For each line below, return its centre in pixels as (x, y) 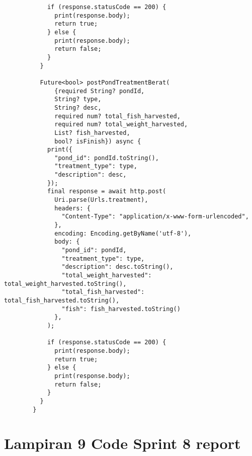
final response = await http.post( (107, 192)
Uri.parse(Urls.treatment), (101, 200)
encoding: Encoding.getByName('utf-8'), (123, 233)
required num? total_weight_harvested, (121, 125)
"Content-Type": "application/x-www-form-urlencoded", (155, 217)
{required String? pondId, (100, 91)
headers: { (72, 208)
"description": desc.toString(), (117, 267)
